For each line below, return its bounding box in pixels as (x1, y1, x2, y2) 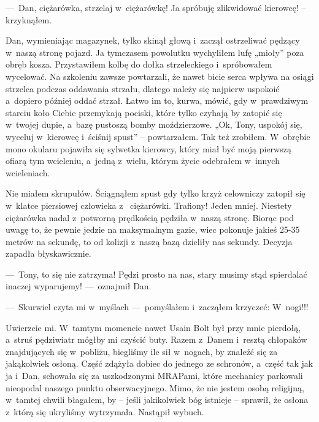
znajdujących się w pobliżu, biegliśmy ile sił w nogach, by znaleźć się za (6, 345, 278, 358)
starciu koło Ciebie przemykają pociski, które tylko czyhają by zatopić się (6, 106, 282, 119)
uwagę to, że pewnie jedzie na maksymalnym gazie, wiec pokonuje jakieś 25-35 (6, 223, 300, 236)
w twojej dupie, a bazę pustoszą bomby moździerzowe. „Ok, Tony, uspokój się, (6, 118, 302, 131)
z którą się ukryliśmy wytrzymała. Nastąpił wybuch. (6, 405, 204, 418)
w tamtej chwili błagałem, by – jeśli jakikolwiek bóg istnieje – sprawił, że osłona (6, 393, 309, 406)
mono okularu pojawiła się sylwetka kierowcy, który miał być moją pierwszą (6, 142, 291, 155)
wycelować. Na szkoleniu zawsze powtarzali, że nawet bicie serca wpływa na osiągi (6, 69, 314, 82)
